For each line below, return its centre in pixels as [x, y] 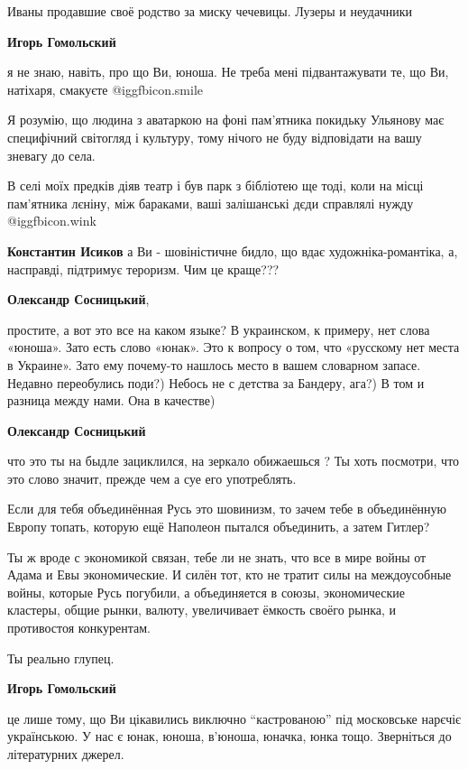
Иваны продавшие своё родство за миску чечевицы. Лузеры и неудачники [210, 11]
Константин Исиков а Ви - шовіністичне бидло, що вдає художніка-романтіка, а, [233, 250]
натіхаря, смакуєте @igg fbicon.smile [105, 89]
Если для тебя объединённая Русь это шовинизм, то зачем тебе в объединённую [227, 509]
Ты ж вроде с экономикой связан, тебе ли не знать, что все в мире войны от [217, 556]
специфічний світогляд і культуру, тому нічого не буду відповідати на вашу [215, 137]
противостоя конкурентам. [79, 628]
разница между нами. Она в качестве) [111, 400]
